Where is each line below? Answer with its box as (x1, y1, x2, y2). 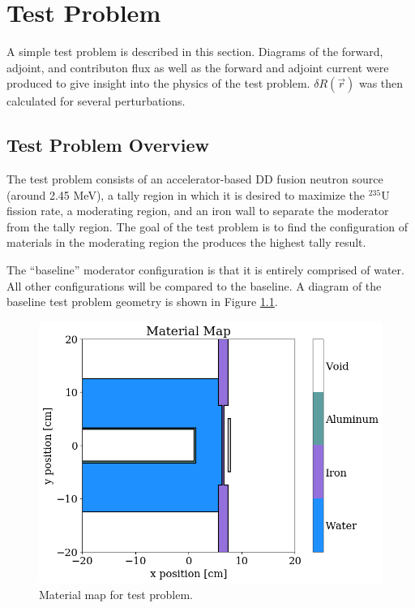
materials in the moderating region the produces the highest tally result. (6, 234, 366, 251)
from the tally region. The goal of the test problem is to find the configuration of (6, 218, 408, 235)
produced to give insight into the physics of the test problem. (6, 75, 310, 92)
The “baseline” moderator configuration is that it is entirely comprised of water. (6, 261, 404, 278)
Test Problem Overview (6, 132, 209, 157)
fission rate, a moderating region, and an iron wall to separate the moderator (6, 202, 389, 219)
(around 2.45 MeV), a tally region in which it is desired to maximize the (6, 186, 366, 203)
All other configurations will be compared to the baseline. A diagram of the (6, 277, 382, 294)
